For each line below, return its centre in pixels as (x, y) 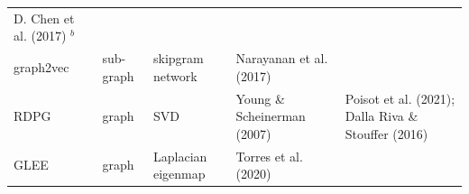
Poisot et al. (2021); (400, 98)
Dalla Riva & (382, 116)
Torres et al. (269, 156)
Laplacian (180, 156)
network (175, 75)
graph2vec (41, 66)
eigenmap (179, 174)
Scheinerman (271, 116)
